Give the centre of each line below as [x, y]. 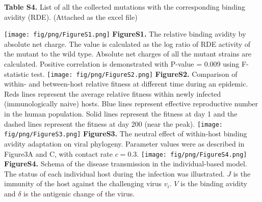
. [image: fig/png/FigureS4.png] [192, 153]
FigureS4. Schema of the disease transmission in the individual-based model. [126, 164]
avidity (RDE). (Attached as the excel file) [71, 17]
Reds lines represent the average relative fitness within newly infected [113, 93]
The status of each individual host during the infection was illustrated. [114, 173]
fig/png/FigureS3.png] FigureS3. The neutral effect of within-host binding [126, 134]
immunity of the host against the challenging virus [83, 183]
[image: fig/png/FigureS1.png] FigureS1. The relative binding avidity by [125, 34]
